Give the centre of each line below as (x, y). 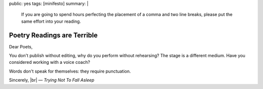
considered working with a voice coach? (49, 62)
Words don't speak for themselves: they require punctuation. (70, 71)
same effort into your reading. (51, 21)
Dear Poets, (21, 46)
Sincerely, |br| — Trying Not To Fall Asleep (52, 80)
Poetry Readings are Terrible (53, 35)
